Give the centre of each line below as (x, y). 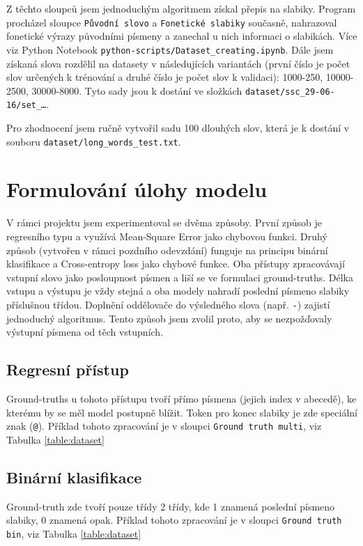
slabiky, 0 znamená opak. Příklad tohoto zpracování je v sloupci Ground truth (174, 520)
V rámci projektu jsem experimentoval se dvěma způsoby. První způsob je (164, 223)
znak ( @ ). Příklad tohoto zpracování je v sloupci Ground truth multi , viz (164, 426)
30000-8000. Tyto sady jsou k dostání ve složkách (137, 90)
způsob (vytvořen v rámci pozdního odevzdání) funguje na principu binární (167, 250)
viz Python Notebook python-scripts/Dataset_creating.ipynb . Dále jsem (170, 49)
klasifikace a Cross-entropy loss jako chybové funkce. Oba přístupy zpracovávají (176, 264)
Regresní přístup (68, 369)
